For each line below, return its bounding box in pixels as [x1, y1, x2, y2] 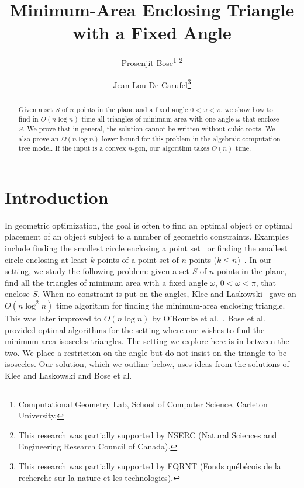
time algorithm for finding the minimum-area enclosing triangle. [56, 299, 285, 311]
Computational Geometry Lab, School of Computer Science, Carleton [18, 397, 268, 410]
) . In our [237, 253, 272, 265]
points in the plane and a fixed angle [76, 104, 188, 114]
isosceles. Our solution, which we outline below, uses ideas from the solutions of [5, 358, 289, 370]
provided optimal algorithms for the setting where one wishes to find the [5, 323, 265, 335]
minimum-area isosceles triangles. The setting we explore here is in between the [5, 335, 289, 347]
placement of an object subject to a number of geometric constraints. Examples [5, 230, 289, 243]
